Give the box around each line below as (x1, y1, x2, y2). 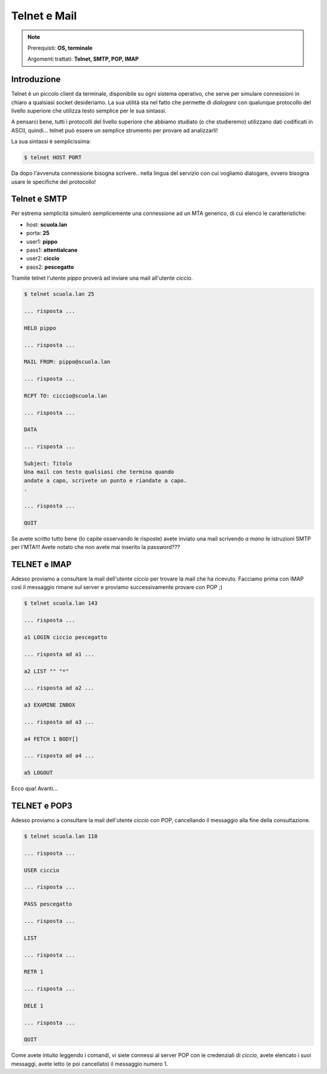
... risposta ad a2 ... (24, 685, 95, 691)
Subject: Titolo (24, 460, 73, 467)
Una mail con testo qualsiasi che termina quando (24, 469, 174, 475)
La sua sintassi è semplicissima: (11, 138, 91, 145)
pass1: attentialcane (26, 246, 78, 254)
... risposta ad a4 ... (24, 753, 95, 759)
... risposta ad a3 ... (24, 718, 95, 725)
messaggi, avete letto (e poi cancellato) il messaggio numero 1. (11, 1060, 168, 1067)
